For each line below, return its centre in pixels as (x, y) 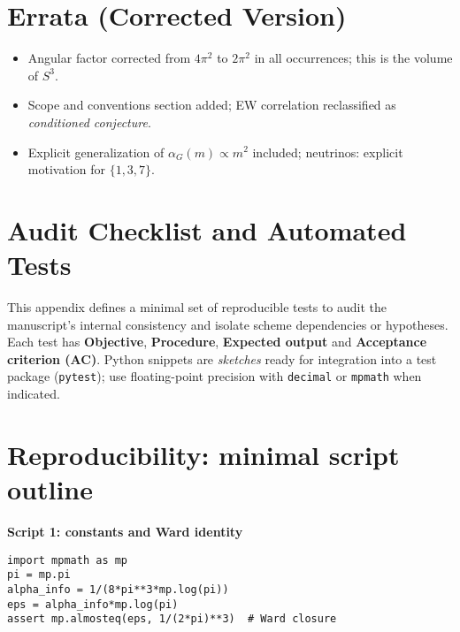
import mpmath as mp (68, 560)
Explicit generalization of (96, 152)
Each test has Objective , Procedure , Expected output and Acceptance (217, 342)
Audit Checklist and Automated (207, 229)
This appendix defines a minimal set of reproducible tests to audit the (197, 307)
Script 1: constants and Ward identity (125, 531)
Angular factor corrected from (109, 58)
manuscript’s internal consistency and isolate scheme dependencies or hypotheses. (228, 324)
